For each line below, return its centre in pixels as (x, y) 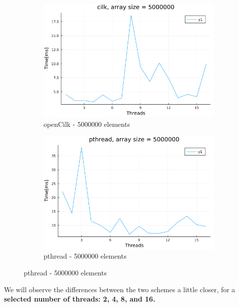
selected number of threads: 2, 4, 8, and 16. (80, 299)
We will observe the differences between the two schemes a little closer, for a (120, 289)
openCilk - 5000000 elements (87, 124)
